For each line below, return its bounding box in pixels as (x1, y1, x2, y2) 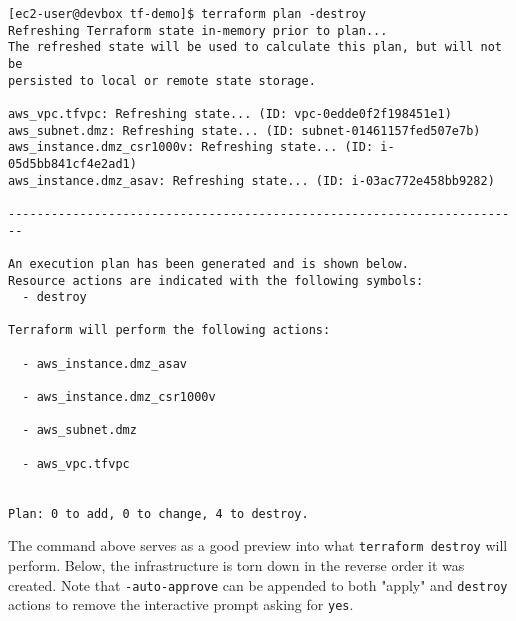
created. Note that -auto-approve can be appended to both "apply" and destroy (8, 574, 508, 595)
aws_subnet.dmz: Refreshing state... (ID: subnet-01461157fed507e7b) (8, 123, 481, 138)
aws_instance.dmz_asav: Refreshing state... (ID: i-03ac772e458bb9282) (8, 173, 495, 188)
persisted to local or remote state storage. (8, 73, 316, 88)
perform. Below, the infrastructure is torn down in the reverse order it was (8, 555, 465, 575)
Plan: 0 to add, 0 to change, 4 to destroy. (8, 506, 309, 521)
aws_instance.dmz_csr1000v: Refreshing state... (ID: (8, 140, 374, 155)
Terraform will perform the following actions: (8, 323, 331, 338)
